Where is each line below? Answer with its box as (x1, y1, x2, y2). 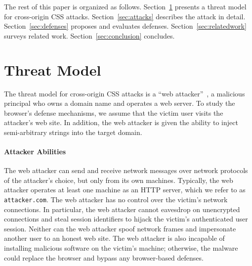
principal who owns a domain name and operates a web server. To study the (4, 98, 235, 108)
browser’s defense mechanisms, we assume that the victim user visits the (4, 107, 223, 118)
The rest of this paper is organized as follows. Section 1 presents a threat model (4, 1, 247, 11)
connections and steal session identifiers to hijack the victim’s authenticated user (4, 214, 248, 224)
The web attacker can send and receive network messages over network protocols (4, 165, 248, 176)
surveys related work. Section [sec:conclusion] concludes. (4, 30, 175, 41)
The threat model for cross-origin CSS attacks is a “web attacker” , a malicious (4, 88, 245, 98)
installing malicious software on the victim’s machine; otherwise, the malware (4, 243, 238, 253)
